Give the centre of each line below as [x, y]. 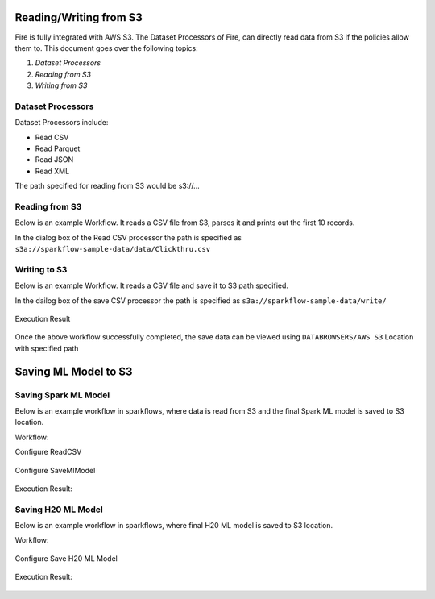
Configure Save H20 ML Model [66, 558]
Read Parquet [58, 148]
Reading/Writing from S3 [79, 17]
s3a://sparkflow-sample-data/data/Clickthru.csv [113, 249]
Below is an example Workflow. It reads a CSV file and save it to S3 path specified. [152, 285]
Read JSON [54, 160]
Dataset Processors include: [62, 123]
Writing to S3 [41, 269]
